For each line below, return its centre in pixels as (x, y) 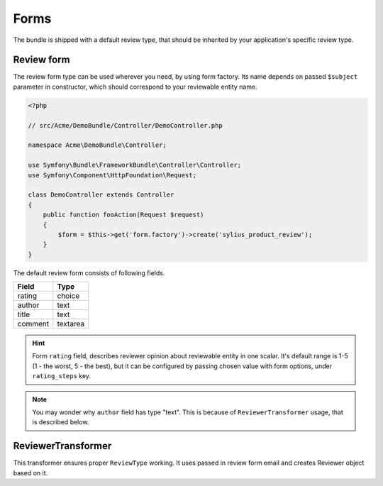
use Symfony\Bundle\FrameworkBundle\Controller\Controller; (135, 165)
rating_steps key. (62, 376)
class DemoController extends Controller (101, 195)
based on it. (30, 473)
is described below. (61, 422)
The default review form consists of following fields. (89, 272)
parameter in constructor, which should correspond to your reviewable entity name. (135, 87)
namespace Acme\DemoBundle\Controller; (97, 145)
